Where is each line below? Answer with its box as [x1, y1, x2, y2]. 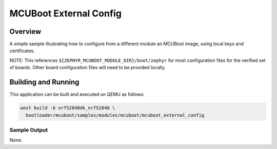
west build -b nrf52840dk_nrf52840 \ [20, 105, 115, 111]
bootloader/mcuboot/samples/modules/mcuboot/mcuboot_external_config [26, 112, 205, 118]
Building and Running [9, 78, 80, 87]
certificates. [9, 48, 35, 54]
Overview [9, 27, 42, 36]
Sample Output [9, 126, 48, 133]
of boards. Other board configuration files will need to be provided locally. [9, 65, 166, 71]
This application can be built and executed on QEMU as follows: [9, 91, 145, 97]
